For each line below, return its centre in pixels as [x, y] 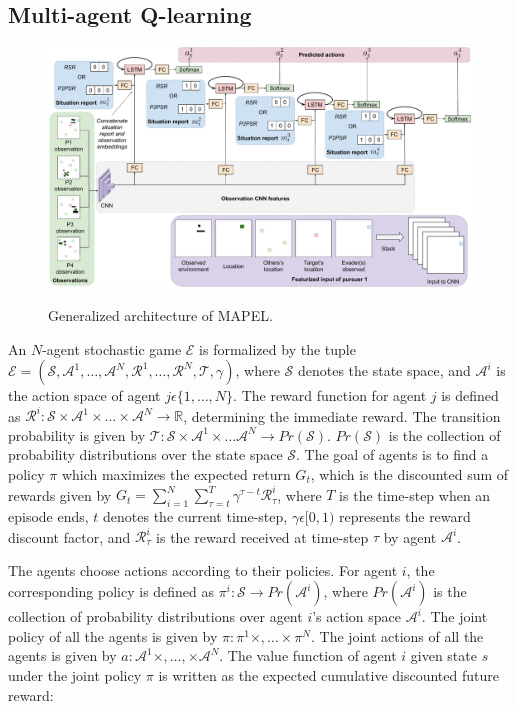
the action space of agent [84, 395]
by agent [410, 536]
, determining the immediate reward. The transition [342, 415]
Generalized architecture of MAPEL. [160, 314]
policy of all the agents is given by [113, 635]
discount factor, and [69, 536]
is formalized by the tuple [277, 348]
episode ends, [48, 515]
